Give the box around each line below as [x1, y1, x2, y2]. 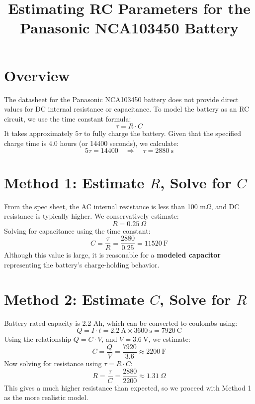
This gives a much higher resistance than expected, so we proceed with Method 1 [4, 382, 252, 393]
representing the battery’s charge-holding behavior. [4, 260, 160, 270]
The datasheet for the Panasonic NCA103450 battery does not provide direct [4, 94, 239, 104]
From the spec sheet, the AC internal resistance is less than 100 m [4, 201, 206, 211]
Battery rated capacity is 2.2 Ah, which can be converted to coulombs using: [4, 317, 238, 328]
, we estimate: [148, 334, 190, 344]
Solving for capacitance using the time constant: [4, 225, 151, 236]
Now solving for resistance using [4, 358, 102, 368]
